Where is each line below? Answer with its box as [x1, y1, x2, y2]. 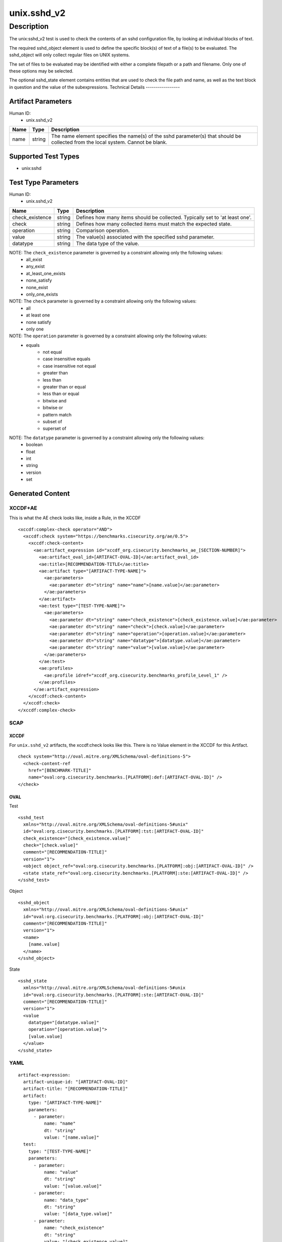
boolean [26, 442, 43, 448]
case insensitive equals [43, 356, 91, 362]
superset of [43, 425, 67, 432]
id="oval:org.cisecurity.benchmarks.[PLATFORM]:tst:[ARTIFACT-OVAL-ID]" [23, 829, 204, 834]
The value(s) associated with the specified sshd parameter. [76, 233, 214, 240]
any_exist [26, 263, 45, 269]
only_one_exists [26, 291, 58, 297]
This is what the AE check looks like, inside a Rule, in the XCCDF [9, 515, 141, 521]
